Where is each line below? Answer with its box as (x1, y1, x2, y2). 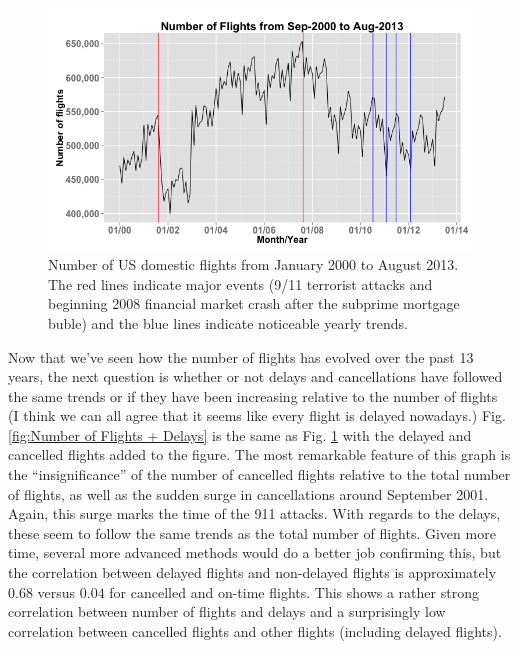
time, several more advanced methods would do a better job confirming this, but (8, 542, 502, 563)
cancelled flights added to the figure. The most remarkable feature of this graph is (8, 444, 511, 465)
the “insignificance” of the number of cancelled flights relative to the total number (8, 464, 511, 485)
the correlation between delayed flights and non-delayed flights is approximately (8, 562, 497, 583)
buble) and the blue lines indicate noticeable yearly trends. (48, 312, 408, 333)
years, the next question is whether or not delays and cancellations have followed (8, 366, 503, 387)
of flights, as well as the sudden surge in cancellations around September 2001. (8, 483, 489, 504)
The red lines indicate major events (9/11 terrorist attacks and (48, 273, 433, 294)
